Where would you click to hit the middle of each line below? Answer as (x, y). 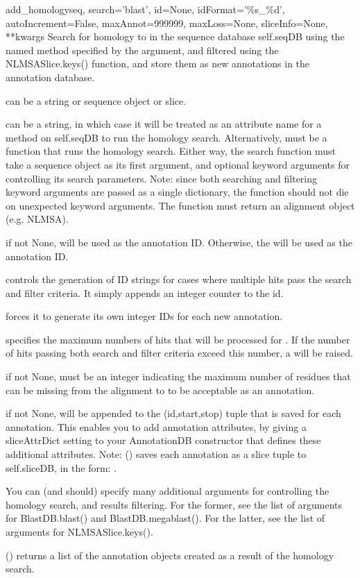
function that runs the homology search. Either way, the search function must (171, 151)
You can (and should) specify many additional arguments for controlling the (168, 491)
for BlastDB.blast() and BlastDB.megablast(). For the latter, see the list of (165, 518)
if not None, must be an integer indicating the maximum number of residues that (178, 376)
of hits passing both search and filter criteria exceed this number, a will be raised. (179, 353)
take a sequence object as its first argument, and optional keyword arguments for (178, 164)
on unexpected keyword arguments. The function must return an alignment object (180, 205)
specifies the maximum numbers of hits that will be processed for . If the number (178, 339)
